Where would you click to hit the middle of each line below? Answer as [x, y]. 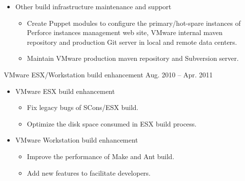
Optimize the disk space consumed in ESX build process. [112, 123]
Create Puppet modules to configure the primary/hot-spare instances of [134, 23]
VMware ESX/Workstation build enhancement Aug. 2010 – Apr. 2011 [108, 74]
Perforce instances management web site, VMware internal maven [125, 32]
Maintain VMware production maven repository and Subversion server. [133, 58]
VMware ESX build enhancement [65, 91]
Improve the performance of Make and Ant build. [101, 156]
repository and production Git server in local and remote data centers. [132, 42]
